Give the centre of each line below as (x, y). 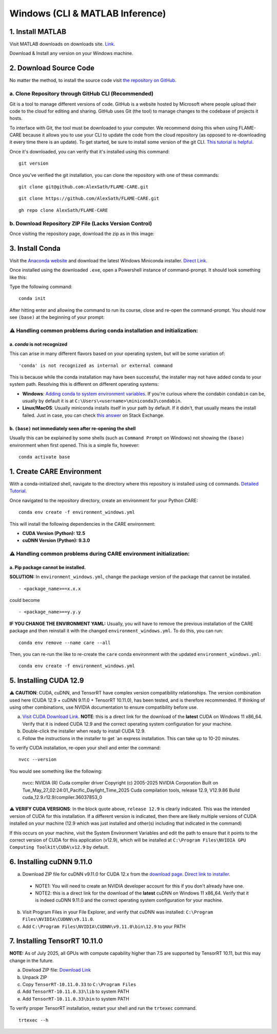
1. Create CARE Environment (56, 471)
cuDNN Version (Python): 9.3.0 (56, 541)
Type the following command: (41, 287)
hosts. (16, 118)
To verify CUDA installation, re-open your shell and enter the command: (85, 748)
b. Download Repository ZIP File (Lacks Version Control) (81, 223)
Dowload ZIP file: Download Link (57, 970)
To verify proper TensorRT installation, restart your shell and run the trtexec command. (103, 1008)
